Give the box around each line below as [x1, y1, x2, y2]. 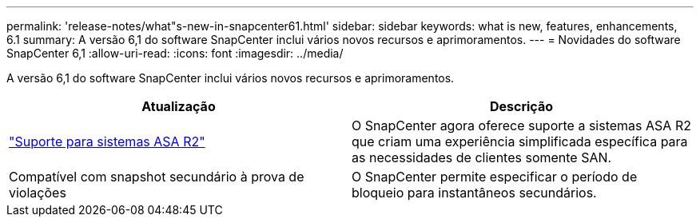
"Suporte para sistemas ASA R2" [9, 133, 205, 149]
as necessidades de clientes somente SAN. [352, 149, 612, 165]
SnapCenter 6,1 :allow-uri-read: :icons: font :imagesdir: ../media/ [6, 46, 344, 60]
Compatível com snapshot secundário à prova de [9, 169, 304, 185]
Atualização [141, 98, 216, 114]
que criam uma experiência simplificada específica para [352, 133, 688, 149]
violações [9, 185, 66, 201]
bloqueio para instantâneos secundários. [352, 185, 597, 201]
